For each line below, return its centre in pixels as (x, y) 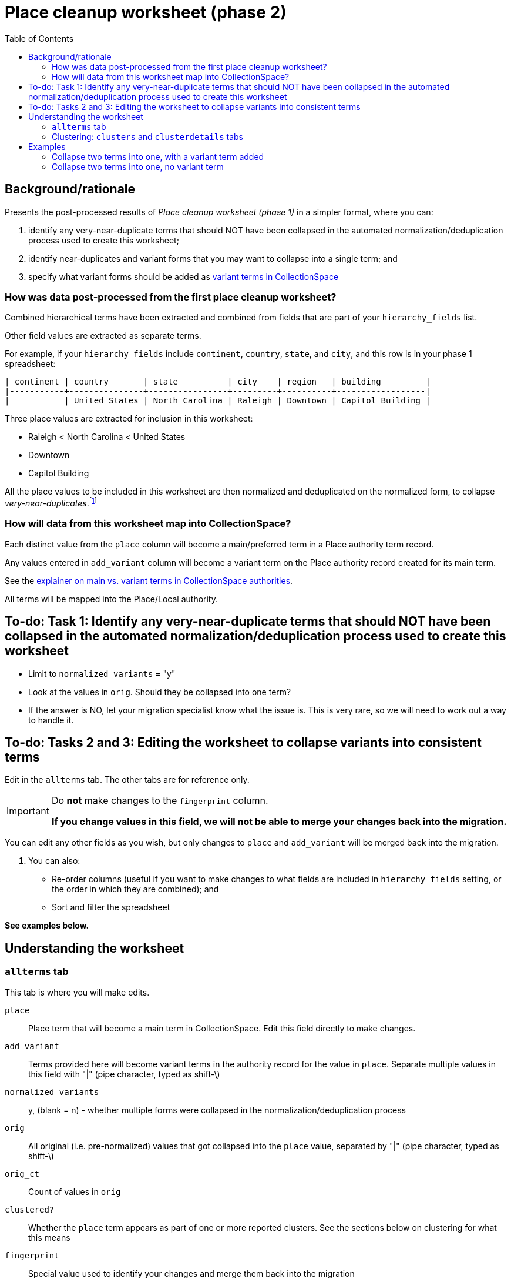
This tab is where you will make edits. (77, 992)
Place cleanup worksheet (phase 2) (146, 12)
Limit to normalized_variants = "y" (102, 673)
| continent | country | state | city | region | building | (218, 382)
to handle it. (51, 720)
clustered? (30, 1209)
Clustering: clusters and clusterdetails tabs (147, 136)
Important (28, 811)
